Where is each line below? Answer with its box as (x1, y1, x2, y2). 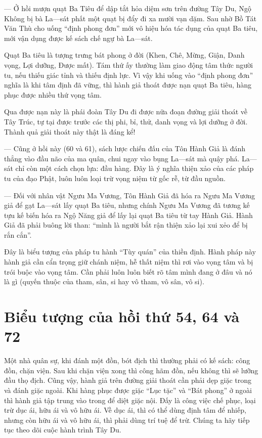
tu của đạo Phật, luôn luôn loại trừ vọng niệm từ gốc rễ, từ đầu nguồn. (4, 172, 226, 183)
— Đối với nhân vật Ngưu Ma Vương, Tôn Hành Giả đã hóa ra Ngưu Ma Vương (4, 190, 255, 200)
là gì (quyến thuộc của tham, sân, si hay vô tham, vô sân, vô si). (4, 276, 204, 287)
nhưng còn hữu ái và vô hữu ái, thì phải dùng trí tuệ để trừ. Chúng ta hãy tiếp (4, 414, 250, 425)
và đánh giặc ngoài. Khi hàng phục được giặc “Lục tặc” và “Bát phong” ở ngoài (4, 384, 252, 395)
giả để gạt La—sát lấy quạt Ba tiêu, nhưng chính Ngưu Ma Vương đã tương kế (4, 200, 250, 210)
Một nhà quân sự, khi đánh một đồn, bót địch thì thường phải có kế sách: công (4, 355, 250, 366)
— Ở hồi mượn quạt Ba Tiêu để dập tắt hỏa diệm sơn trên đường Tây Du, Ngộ (4, 3, 251, 13)
